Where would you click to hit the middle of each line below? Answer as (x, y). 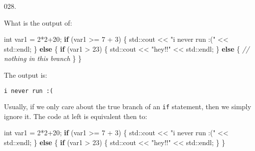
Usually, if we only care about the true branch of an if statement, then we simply (128, 106)
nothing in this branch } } (43, 58)
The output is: (26, 75)
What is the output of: (38, 22)
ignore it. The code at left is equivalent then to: (76, 116)
